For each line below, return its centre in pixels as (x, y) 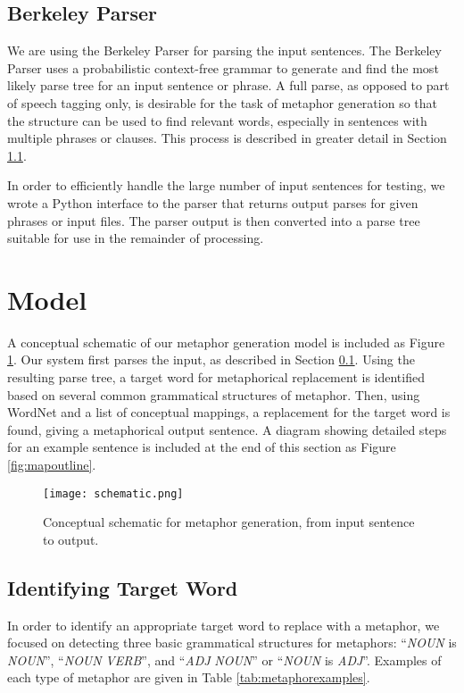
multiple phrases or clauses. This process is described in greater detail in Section (227, 138)
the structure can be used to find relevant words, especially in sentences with (217, 120)
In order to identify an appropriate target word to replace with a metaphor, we (224, 625)
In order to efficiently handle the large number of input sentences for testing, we (226, 185)
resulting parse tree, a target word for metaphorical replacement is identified (216, 377)
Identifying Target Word (123, 587)
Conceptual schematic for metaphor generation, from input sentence (229, 522)
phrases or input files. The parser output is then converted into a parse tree (214, 220)
